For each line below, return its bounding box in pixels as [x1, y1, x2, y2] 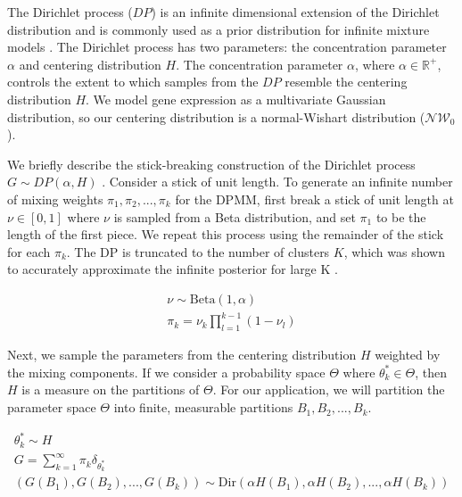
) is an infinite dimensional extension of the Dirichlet [151, 3, 440, 21]
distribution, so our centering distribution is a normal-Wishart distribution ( [7, 107, 425, 126]
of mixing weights [7, 189, 103, 208]
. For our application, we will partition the [212, 380, 445, 399]
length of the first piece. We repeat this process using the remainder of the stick [7, 225, 444, 244]
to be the [375, 207, 426, 226]
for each [7, 242, 51, 261]
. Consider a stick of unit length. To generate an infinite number [102, 172, 453, 191]
